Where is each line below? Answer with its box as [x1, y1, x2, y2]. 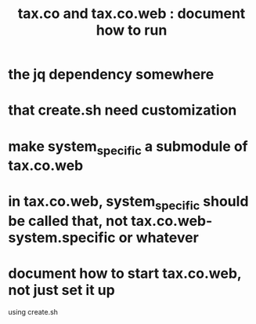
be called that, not [8, 212, 128, 230]
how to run [96, 21, 168, 39]
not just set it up [8, 282, 115, 299]
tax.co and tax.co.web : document [17, 5, 246, 23]
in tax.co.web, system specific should [8, 193, 249, 213]
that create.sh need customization [8, 101, 237, 119]
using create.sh [8, 307, 59, 316]
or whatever [118, 228, 200, 246]
